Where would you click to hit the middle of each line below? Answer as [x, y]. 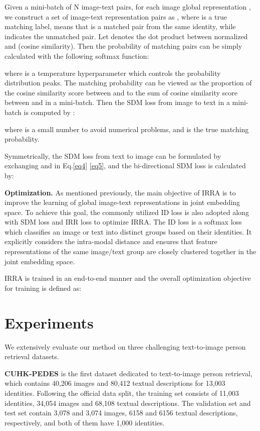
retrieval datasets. [32, 356]
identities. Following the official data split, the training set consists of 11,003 [122, 393]
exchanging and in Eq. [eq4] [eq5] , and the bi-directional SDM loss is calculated [125, 166]
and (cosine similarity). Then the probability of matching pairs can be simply [123, 46]
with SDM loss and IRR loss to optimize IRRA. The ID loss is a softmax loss [123, 222]
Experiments [49, 322]
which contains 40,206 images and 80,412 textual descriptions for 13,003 [115, 383]
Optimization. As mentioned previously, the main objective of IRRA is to [120, 192]
